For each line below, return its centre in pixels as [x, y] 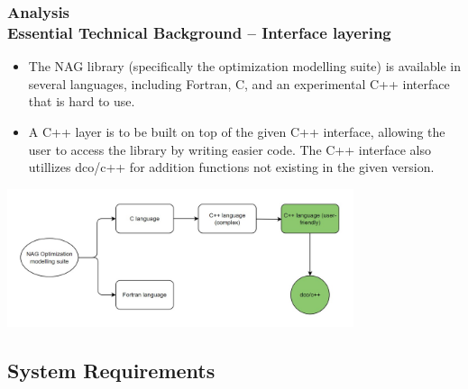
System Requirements [111, 370]
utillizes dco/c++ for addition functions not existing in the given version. [231, 167]
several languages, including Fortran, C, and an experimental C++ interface [239, 83]
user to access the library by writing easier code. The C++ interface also [230, 149]
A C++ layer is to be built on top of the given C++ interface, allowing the [237, 131]
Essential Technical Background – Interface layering [199, 32]
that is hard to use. [82, 101]
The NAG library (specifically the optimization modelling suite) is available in [244, 66]
